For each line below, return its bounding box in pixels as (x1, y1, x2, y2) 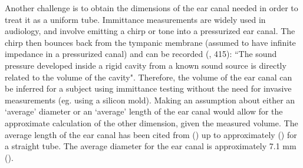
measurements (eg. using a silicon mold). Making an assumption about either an (5, 93, 295, 106)
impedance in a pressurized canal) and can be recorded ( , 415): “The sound (5, 48, 277, 60)
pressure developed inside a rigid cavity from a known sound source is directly (5, 59, 286, 71)
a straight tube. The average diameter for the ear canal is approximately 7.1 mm (5, 140, 297, 152)
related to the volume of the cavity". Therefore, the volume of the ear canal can (5, 70, 292, 83)
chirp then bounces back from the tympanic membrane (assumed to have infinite (5, 36, 296, 48)
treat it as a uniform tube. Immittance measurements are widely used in (5, 13, 266, 25)
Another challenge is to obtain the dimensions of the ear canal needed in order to (5, 2, 298, 14)
